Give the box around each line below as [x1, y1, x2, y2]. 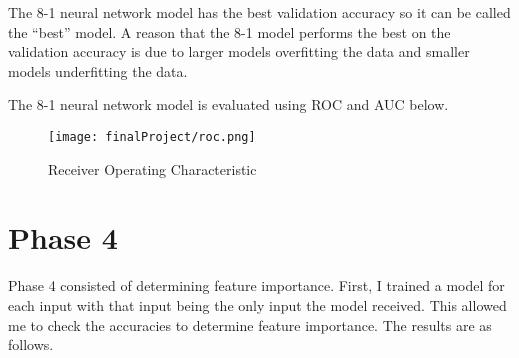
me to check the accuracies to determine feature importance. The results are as [8, 314, 492, 335]
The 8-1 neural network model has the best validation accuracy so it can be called [8, 2, 511, 22]
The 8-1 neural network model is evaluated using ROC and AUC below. [8, 94, 449, 115]
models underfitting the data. [8, 60, 188, 81]
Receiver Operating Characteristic [48, 158, 257, 179]
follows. [8, 334, 54, 355]
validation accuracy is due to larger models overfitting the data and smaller [8, 41, 470, 62]
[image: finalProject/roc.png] [48, 129, 256, 144]
